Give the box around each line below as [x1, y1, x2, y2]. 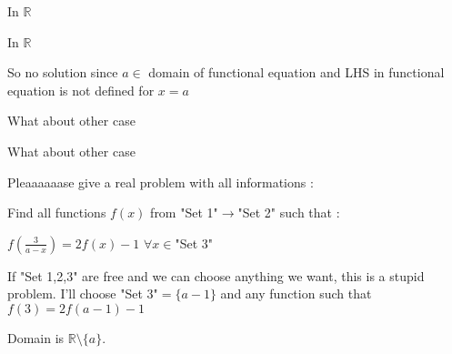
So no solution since [7, 63, 118, 82]
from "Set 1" [150, 203, 218, 222]
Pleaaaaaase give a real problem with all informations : [7, 172, 314, 191]
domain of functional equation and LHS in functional [148, 63, 445, 82]
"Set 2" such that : [237, 203, 340, 222]
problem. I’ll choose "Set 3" [7, 284, 158, 303]
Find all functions [7, 203, 106, 222]
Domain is [7, 328, 65, 347]
